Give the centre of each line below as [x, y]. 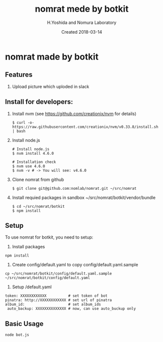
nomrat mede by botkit [82, 9]
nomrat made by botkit [52, 57]
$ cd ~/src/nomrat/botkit [38, 206]
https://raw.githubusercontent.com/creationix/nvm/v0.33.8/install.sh [85, 127]
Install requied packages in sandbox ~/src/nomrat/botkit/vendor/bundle [84, 197]
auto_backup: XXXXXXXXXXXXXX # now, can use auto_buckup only [72, 309]
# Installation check [34, 162]
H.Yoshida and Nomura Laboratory [82, 22]
